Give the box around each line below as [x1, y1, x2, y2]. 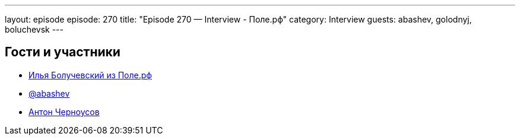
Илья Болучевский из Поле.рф [28, 69, 152, 80]
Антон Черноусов [28, 106, 100, 117]
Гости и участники [5, 44, 121, 60]
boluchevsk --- [5, 24, 64, 34]
